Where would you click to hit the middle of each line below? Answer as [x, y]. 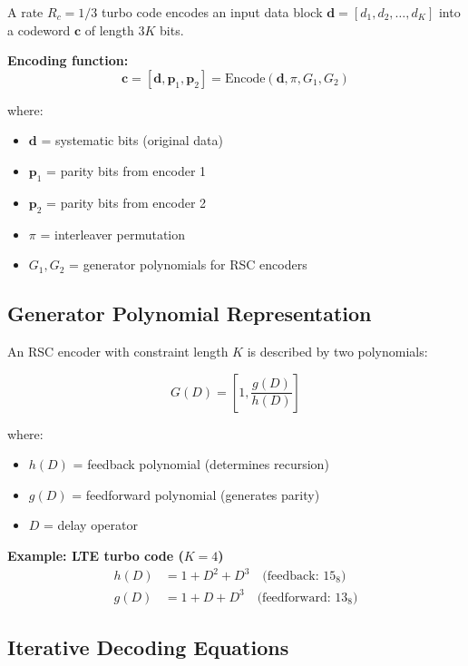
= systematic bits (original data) [132, 140]
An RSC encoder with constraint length [118, 351]
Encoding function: [68, 60]
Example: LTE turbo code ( [96, 555]
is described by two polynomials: [337, 351]
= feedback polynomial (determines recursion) [201, 464]
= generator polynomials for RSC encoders [188, 264]
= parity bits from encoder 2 [127, 202]
